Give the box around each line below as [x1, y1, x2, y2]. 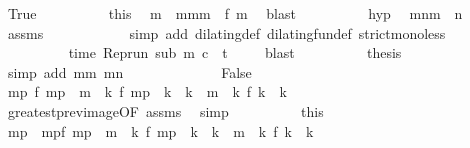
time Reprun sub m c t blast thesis [68, 42, 402, 63]
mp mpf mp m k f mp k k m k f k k [7, 120, 314, 141]
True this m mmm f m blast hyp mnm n [7, 3, 463, 23]
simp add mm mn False [7, 61, 252, 82]
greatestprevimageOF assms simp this [7, 100, 324, 121]
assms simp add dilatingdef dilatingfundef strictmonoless [7, 22, 446, 43]
